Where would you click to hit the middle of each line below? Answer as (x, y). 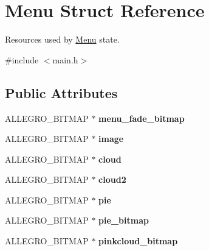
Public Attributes (61, 92)
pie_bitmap (124, 220)
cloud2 (112, 179)
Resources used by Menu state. (62, 39)
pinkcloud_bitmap (138, 241)
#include (22, 59)
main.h (65, 59)
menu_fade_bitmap (142, 118)
